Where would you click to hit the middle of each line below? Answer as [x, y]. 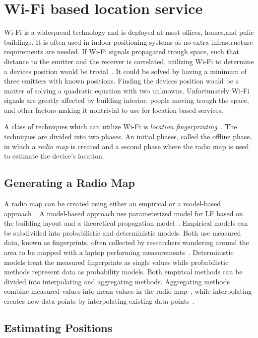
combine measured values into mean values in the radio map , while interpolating [128, 291]
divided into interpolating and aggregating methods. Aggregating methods [117, 281]
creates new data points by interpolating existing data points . [99, 300]
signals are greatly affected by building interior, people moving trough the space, [127, 100]
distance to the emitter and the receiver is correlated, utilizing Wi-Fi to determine [129, 61]
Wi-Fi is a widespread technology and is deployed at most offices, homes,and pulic [129, 32]
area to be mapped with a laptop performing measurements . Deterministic [119, 252]
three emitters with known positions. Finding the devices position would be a [122, 81]
